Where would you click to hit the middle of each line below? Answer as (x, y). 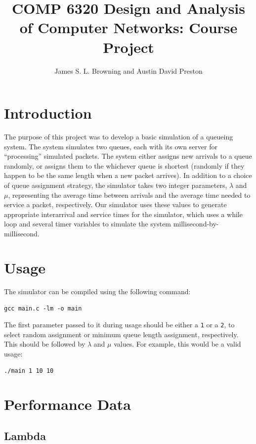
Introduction (48, 113)
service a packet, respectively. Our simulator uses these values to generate (115, 204)
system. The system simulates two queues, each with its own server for (111, 146)
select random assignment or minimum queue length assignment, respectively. (121, 334)
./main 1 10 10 (29, 371)
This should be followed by (45, 344)
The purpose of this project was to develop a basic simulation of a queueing (119, 137)
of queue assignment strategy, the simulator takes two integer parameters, (116, 185)
